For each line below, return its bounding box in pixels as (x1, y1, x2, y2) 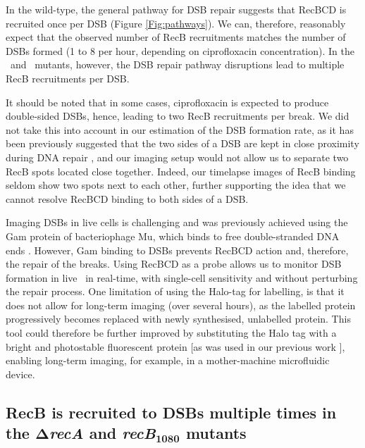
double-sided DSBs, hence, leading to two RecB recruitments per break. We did (6, 108, 349, 123)
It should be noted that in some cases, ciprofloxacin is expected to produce (6, 94, 329, 109)
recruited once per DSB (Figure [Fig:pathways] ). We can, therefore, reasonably (6, 15, 346, 30)
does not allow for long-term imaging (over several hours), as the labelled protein (6, 297, 356, 312)
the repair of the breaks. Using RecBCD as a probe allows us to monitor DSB (6, 256, 342, 271)
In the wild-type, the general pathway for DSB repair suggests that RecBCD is (6, 2, 347, 16)
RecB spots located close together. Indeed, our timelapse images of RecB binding (6, 163, 356, 178)
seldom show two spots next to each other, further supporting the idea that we (6, 178, 346, 192)
